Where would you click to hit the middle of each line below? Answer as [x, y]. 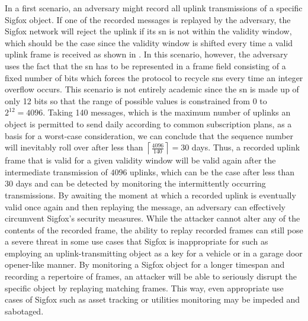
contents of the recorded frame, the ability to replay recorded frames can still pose [154, 229]
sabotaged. [24, 311]
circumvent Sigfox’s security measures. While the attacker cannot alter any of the [153, 218]
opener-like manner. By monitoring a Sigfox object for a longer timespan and [145, 264]
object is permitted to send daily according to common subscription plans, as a [148, 123]
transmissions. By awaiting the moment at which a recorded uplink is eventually [150, 195]
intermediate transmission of [56, 171]
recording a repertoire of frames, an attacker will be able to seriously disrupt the [151, 276]
